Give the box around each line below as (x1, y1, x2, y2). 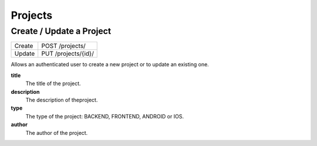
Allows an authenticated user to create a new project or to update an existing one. (11, 61, 210, 68)
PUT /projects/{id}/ (41, 50, 94, 58)
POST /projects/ (41, 42, 86, 50)
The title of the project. (25, 80, 82, 87)
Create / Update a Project (11, 26, 112, 36)
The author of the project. (25, 129, 88, 136)
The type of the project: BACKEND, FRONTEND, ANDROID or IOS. (25, 113, 184, 120)
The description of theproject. (25, 96, 98, 103)
